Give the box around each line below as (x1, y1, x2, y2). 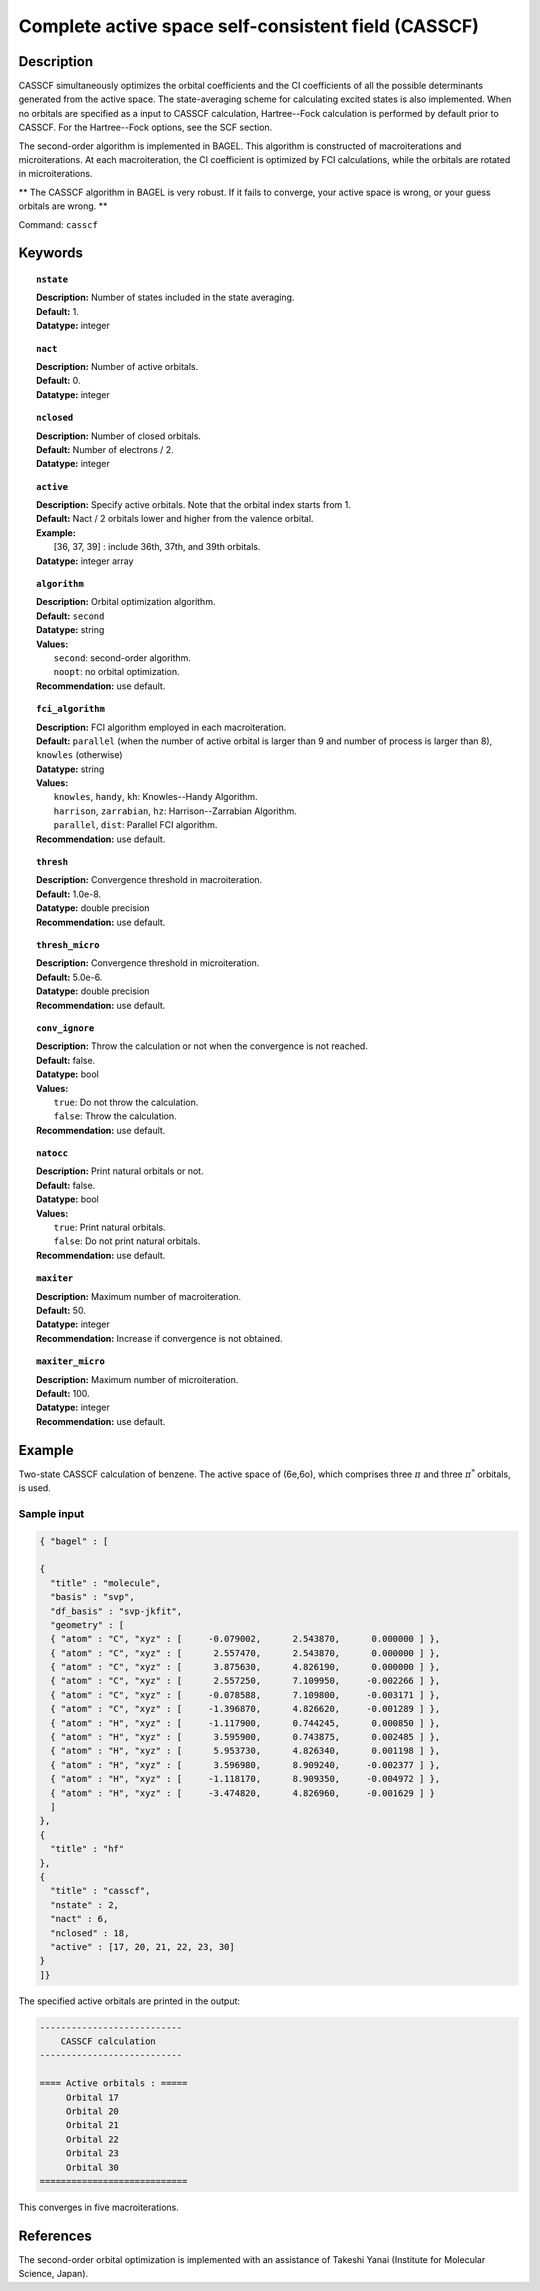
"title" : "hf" (50, 1843, 125, 1855)
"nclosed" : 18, (50, 1927, 130, 1939)
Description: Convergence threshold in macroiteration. (36, 874, 263, 886)
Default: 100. (36, 1387, 90, 1399)
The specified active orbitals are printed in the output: (18, 1995, 240, 2007)
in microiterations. (18, 168, 93, 180)
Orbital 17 (65, 2091, 120, 2103)
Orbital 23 (65, 2148, 120, 2159)
